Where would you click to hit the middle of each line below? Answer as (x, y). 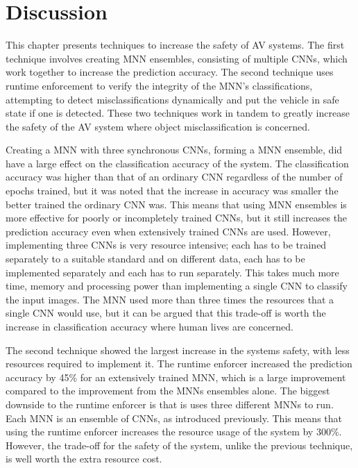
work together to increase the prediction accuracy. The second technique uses (170, 72)
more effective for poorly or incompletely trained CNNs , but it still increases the (177, 218)
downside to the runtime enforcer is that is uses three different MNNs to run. (170, 404)
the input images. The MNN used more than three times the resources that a (170, 299)
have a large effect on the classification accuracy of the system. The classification (177, 163)
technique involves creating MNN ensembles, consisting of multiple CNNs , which (177, 58)
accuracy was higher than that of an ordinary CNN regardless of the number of (174, 177)
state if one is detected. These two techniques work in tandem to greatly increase (178, 113)
